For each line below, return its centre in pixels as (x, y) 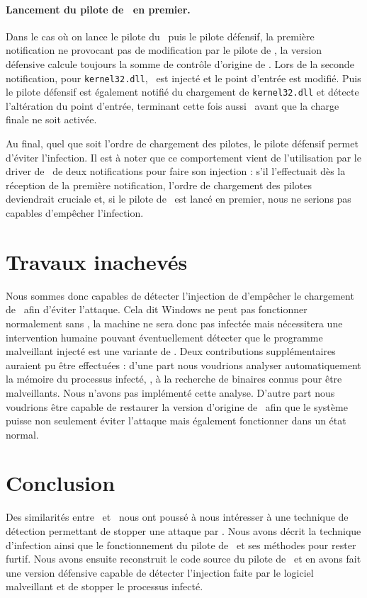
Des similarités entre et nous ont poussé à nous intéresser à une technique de (177, 517)
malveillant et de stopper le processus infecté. (105, 586)
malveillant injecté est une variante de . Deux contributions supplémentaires (171, 351)
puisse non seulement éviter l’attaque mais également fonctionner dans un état (176, 421)
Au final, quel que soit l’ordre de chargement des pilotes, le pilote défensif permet (182, 143)
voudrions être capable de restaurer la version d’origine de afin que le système (177, 406)
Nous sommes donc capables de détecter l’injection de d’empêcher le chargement (180, 295)
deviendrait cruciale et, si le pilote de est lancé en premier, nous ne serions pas (179, 199)
